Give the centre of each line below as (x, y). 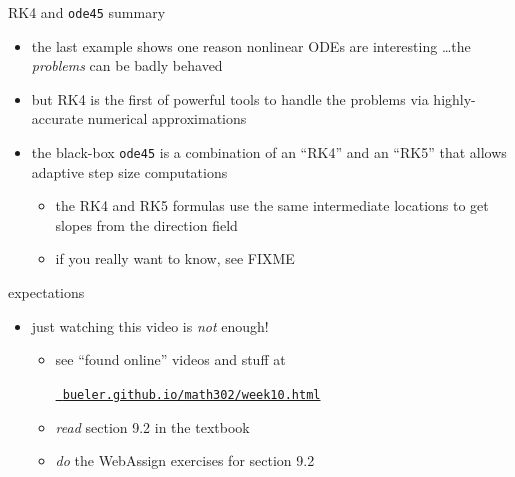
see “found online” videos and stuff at (170, 359)
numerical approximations (167, 118)
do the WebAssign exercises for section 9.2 (185, 460)
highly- (454, 98)
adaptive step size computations (129, 171)
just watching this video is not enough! (150, 325)
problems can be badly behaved (127, 65)
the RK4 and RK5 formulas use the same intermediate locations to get (272, 205)
